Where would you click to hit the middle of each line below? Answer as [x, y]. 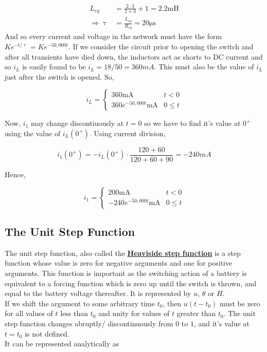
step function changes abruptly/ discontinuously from [89, 323]
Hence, [15, 174]
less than [74, 313]
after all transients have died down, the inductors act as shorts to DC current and [134, 56]
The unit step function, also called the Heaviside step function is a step [123, 253]
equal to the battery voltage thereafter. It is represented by [98, 293]
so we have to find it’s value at [192, 123]
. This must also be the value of [204, 67]
